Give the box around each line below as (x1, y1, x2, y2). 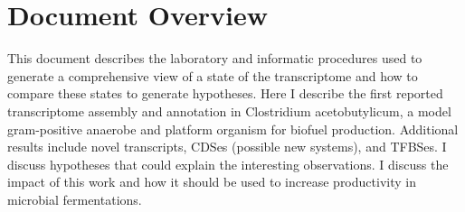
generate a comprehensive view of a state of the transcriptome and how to (7, 66, 418, 85)
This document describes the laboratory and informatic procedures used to (7, 49, 422, 68)
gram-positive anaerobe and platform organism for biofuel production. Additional (7, 119, 459, 138)
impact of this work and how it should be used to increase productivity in (7, 172, 416, 191)
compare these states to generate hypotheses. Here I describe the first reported (7, 84, 443, 103)
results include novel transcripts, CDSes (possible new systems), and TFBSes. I (7, 137, 447, 156)
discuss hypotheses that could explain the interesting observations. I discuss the (7, 154, 449, 173)
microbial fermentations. (7, 189, 142, 208)
